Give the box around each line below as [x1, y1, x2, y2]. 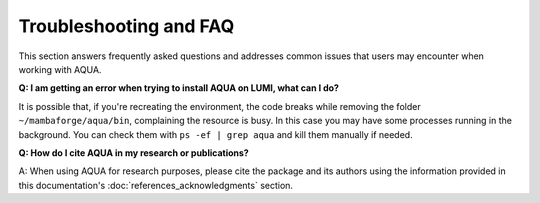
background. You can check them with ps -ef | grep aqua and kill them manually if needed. [18, 128, 414, 140]
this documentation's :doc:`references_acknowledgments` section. [18, 179, 294, 191]
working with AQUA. [18, 63, 102, 75]
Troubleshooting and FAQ [18, 15, 235, 37]
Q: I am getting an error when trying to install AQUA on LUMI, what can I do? [18, 82, 340, 94]
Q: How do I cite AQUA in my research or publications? [18, 146, 249, 159]
